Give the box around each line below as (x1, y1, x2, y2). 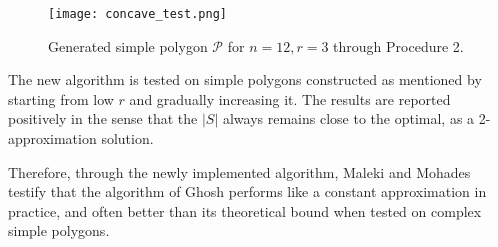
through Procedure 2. (333, 35, 464, 56)
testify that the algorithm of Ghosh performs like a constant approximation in (8, 181, 487, 202)
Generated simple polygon (48, 35, 208, 56)
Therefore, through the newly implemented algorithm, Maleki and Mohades (8, 161, 471, 182)
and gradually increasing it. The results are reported (129, 88, 451, 109)
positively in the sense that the (8, 108, 198, 129)
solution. (101, 128, 154, 149)
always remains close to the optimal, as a (222, 108, 475, 129)
